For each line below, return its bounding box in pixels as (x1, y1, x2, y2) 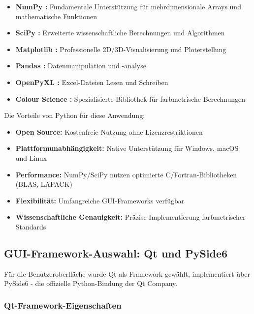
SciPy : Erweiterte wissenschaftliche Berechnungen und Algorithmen (15, 28, 225, 38)
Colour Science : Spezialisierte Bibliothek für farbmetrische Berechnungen (15, 93, 246, 104)
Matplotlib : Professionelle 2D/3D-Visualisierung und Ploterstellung (15, 44, 226, 54)
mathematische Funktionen (15, 11, 97, 21)
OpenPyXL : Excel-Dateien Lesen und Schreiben (15, 77, 168, 87)
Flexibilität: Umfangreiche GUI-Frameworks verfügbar (15, 195, 185, 205)
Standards (15, 221, 46, 231)
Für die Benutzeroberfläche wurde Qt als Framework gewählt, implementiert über (4, 268, 251, 279)
